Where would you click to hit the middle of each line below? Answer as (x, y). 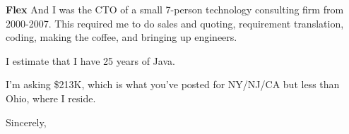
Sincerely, (26, 122)
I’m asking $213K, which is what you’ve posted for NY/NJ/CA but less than (173, 84)
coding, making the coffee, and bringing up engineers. (122, 37)
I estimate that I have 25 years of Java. (90, 60)
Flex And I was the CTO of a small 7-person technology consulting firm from (175, 9)
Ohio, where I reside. (51, 98)
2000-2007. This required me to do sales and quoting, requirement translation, (175, 23)
